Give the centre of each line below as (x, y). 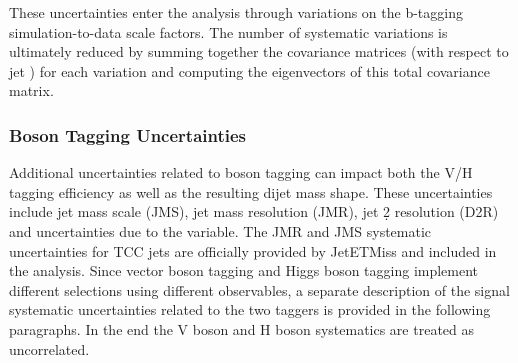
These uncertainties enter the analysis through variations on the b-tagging (236, 12)
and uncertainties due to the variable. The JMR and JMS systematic (220, 230)
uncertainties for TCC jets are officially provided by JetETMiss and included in (253, 250)
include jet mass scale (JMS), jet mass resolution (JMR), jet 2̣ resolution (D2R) (254, 211)
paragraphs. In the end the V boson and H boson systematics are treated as (242, 328)
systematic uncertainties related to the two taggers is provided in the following (250, 309)
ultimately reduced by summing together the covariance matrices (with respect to (259, 51)
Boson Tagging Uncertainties (128, 134)
